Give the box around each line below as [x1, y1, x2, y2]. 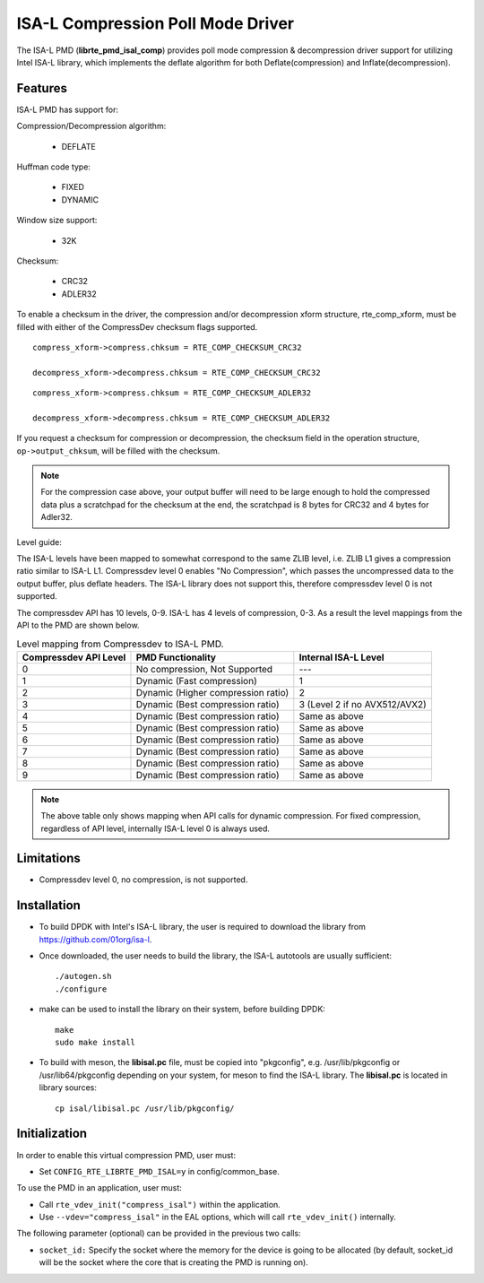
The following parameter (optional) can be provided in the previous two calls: [16, 1228, 301, 1239]
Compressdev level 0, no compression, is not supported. [39, 874, 248, 885]
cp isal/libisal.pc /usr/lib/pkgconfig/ [55, 1103, 235, 1114]
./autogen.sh [55, 971, 112, 982]
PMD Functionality [135, 651, 217, 663]
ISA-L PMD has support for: [16, 104, 119, 115]
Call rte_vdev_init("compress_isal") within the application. [39, 1199, 281, 1209]
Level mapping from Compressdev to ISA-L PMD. [16, 637, 224, 650]
